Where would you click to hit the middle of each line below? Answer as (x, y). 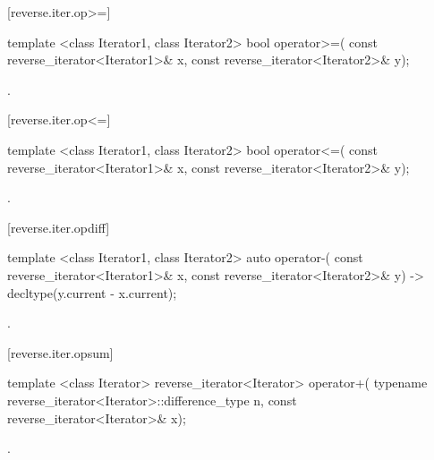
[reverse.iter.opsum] (60, 352)
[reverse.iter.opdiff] (59, 227)
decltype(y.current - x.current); (92, 292)
